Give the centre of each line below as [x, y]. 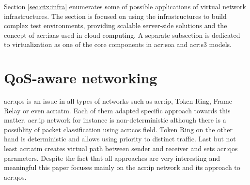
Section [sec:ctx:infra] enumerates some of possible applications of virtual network [125, 6]
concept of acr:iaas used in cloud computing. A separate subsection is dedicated [122, 35]
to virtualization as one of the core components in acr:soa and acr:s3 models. [118, 44]
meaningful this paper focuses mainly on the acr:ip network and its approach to [122, 167]
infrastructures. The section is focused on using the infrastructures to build [115, 16]
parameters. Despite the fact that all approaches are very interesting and [112, 158]
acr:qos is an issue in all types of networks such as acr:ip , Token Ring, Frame [118, 101]
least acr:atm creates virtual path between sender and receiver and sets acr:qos [121, 148]
